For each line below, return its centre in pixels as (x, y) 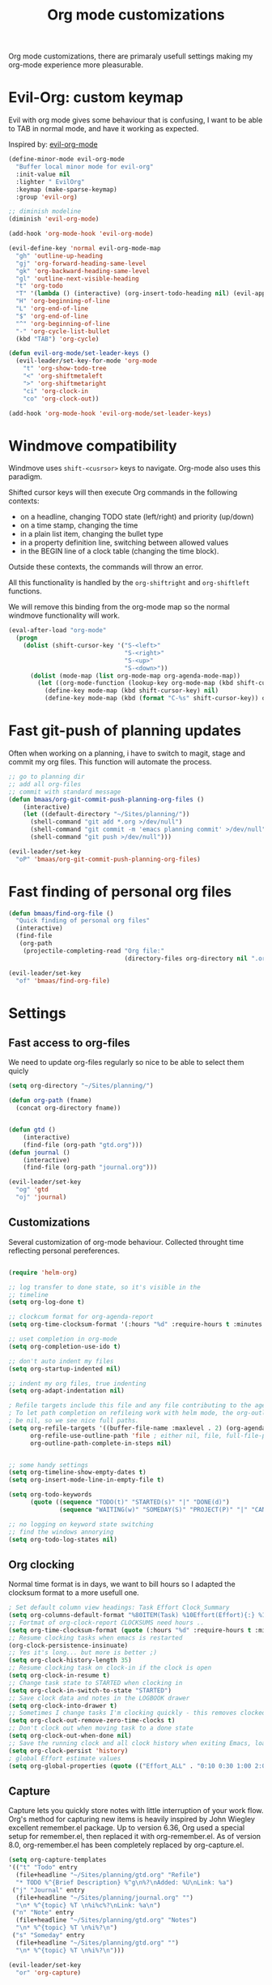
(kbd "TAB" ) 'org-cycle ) (57, 339)
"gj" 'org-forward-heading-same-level (81, 263)
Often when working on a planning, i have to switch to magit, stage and (127, 753)
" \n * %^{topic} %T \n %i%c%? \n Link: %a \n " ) (88, 1905)
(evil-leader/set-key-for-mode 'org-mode (87, 361)
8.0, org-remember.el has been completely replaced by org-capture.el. (126, 1845)
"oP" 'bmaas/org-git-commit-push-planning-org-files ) (108, 859)
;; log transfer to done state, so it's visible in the (104, 1287)
